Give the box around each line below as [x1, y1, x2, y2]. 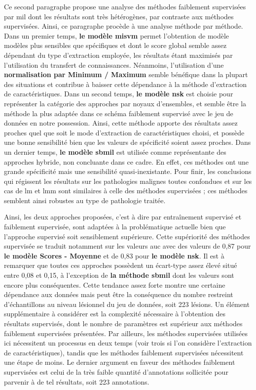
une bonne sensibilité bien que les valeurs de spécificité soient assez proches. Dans [4, 137, 251, 147]
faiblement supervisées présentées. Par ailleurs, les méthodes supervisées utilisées [4, 328, 248, 338]
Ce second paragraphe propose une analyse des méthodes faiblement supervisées [4, 1, 246, 11]
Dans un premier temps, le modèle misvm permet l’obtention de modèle [4, 30, 229, 41]
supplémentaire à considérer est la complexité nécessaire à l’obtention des [4, 308, 225, 319]
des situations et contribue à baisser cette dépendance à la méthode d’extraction [4, 79, 247, 89]
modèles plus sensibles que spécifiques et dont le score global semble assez [4, 40, 227, 50]
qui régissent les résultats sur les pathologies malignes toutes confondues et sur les [4, 175, 252, 186]
